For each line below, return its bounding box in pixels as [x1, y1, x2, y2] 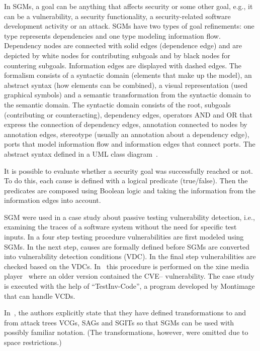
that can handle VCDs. [4, 290, 75, 301]
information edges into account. [4, 195, 101, 205]
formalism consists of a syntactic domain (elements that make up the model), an [4, 70, 252, 80]
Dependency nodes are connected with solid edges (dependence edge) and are [4, 40, 242, 51]
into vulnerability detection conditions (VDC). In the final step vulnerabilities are [4, 251, 256, 262]
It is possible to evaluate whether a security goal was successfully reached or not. [4, 165, 253, 176]
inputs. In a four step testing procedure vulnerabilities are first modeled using [4, 231, 244, 242]
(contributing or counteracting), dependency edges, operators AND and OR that [4, 109, 252, 120]
